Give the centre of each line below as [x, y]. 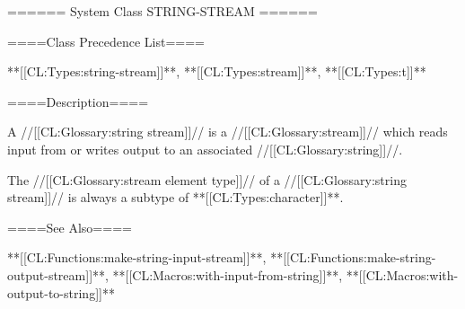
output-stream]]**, [58, 274]
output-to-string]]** [61, 292]
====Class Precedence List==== [106, 41]
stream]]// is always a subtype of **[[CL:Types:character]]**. [175, 197]
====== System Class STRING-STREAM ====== [162, 11]
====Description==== [78, 101]
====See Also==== [70, 227]
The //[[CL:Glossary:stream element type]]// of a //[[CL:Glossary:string [207, 179]
